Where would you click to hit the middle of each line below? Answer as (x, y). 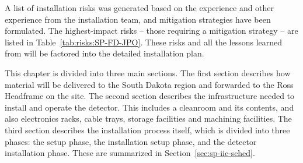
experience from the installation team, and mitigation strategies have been (138, 19)
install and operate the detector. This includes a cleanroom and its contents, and (149, 107)
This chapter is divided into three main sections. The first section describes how (148, 72)
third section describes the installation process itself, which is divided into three (147, 130)
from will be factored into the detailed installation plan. (105, 53)
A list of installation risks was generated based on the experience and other (140, 8)
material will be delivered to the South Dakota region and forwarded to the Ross (149, 84)
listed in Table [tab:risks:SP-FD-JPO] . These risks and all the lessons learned (144, 42)
